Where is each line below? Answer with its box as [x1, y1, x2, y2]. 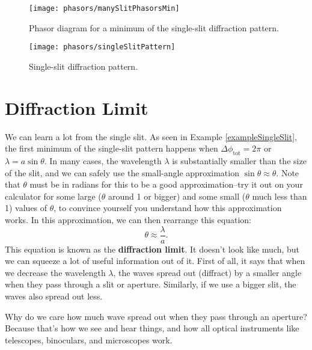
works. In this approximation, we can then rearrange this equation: [5, 213, 251, 226]
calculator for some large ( [5, 189, 102, 202]
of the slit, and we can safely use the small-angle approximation [5, 166, 239, 179]
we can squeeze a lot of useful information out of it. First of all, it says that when [5, 254, 305, 267]
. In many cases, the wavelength [44, 155, 162, 167]
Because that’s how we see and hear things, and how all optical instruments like [5, 322, 299, 334]
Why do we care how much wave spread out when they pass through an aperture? [5, 310, 307, 322]
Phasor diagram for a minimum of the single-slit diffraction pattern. [29, 21, 279, 34]
